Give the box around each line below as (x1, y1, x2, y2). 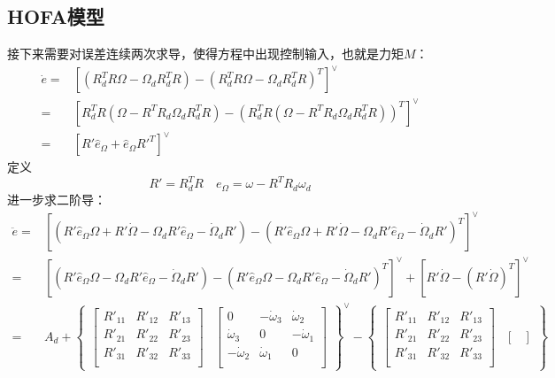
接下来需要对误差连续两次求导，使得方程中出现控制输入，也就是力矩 (7, 44, 404, 63)
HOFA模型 (7, 3, 104, 30)
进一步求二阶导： (7, 189, 106, 208)
